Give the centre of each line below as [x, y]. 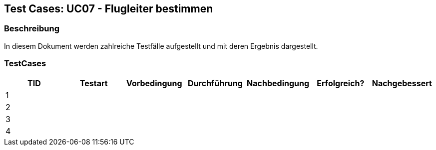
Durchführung [215, 83]
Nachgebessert [402, 83]
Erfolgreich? [341, 83]
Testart [94, 83]
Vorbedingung [154, 83]
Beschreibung [32, 29]
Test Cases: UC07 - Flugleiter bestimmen [109, 9]
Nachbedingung [278, 83]
